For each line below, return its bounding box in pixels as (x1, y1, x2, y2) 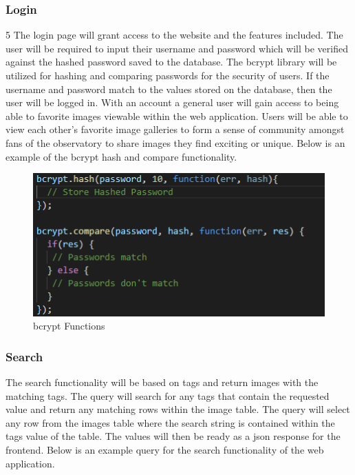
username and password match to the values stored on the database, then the (6, 81, 332, 96)
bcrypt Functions (33, 319, 105, 333)
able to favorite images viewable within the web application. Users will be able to (6, 108, 348, 123)
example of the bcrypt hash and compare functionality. (6, 149, 237, 163)
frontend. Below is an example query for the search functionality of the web (6, 443, 324, 457)
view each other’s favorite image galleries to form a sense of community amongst (6, 122, 345, 137)
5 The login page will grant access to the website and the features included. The (6, 28, 343, 42)
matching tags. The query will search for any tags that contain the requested (6, 388, 330, 403)
